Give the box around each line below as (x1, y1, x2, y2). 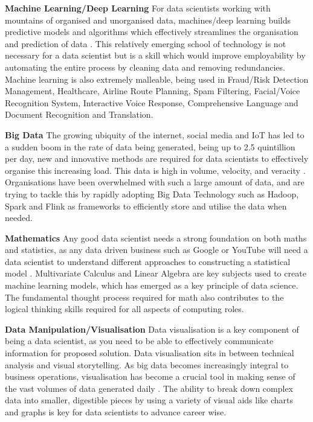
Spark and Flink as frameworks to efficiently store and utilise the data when (5, 199, 287, 212)
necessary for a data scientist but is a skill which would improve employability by (5, 49, 306, 62)
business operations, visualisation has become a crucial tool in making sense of (5, 370, 295, 383)
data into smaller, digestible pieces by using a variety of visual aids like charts (5, 394, 294, 406)
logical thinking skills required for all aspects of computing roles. (5, 302, 244, 315)
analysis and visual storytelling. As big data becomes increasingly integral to (5, 358, 289, 371)
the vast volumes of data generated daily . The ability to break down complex (5, 382, 293, 394)
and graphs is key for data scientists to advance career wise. (5, 406, 227, 418)
